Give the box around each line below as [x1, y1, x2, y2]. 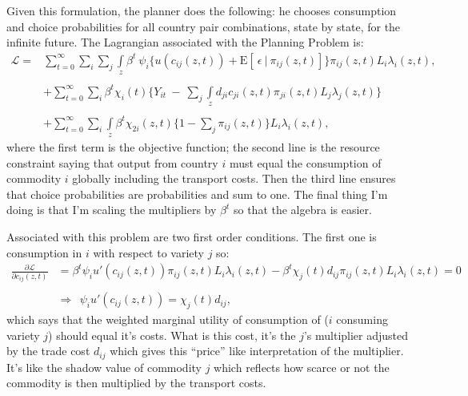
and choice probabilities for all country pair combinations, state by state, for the [6, 18, 401, 34]
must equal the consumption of [229, 154, 382, 171]
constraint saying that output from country [6, 154, 218, 171]
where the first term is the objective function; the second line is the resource [6, 139, 380, 156]
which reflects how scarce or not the [214, 358, 390, 375]
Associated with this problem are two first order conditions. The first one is [6, 228, 377, 245]
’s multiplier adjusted [303, 326, 409, 343]
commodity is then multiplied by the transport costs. [6, 374, 266, 391]
